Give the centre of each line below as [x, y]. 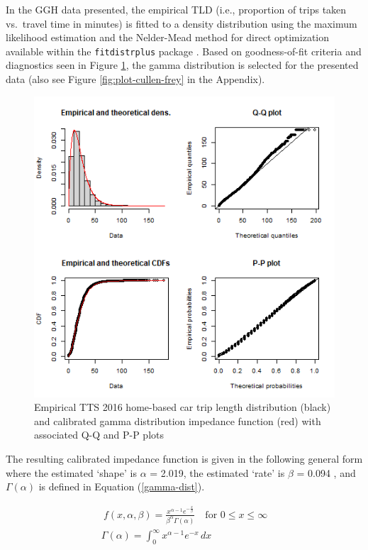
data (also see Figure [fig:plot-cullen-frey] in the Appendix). [135, 79]
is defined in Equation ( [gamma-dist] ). [122, 486]
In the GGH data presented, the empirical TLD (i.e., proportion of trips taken [176, 9]
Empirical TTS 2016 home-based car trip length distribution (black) [183, 407]
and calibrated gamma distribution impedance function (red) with [178, 420]
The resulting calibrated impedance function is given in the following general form [184, 458]
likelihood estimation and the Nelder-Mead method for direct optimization [168, 37]
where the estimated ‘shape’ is [71, 472]
